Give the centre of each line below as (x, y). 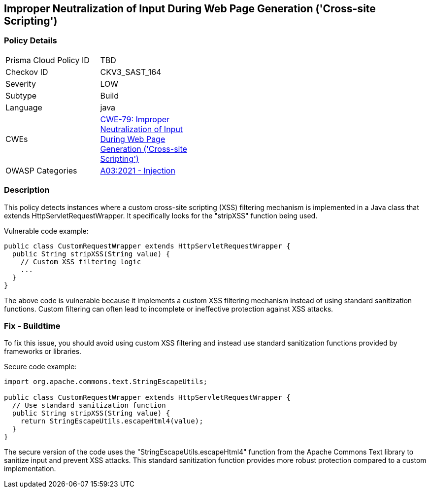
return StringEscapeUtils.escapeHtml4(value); (112, 421)
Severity (21, 84)
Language (24, 107)
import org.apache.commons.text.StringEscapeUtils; (106, 382)
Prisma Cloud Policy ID (48, 60)
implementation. (30, 469)
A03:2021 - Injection (138, 170)
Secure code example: (40, 367)
